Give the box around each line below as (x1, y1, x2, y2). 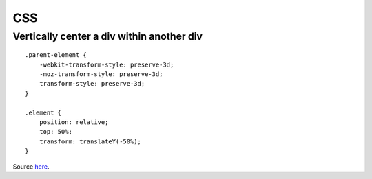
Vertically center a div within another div (12, 30, 203, 43)
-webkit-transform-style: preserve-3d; (39, 60, 174, 69)
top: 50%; (39, 128, 72, 136)
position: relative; (39, 118, 109, 126)
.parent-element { (25, 51, 87, 59)
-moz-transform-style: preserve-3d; (39, 70, 163, 78)
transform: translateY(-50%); (39, 137, 141, 145)
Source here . (12, 162, 50, 171)
